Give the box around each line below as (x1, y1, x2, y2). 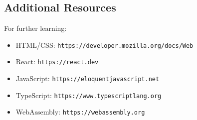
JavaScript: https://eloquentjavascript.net (15, 73, 160, 84)
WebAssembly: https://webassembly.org (15, 107, 145, 117)
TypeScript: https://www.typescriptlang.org (15, 90, 162, 100)
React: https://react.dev (15, 56, 99, 67)
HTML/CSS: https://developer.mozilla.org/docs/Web (15, 39, 194, 50)
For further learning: (4, 23, 67, 33)
